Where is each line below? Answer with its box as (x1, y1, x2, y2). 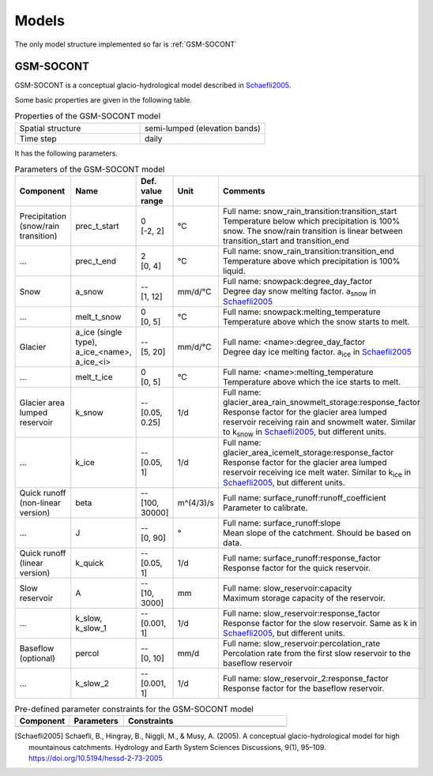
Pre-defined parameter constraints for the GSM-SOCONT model (14, 703, 254, 714)
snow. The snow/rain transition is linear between (222, 226, 403, 237)
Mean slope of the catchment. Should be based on (222, 527, 412, 538)
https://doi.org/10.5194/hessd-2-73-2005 (28, 754, 163, 763)
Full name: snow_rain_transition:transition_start (222, 206, 397, 217)
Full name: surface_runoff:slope (222, 517, 341, 528)
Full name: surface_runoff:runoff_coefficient (222, 492, 386, 503)
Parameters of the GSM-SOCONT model (14, 164, 165, 175)
